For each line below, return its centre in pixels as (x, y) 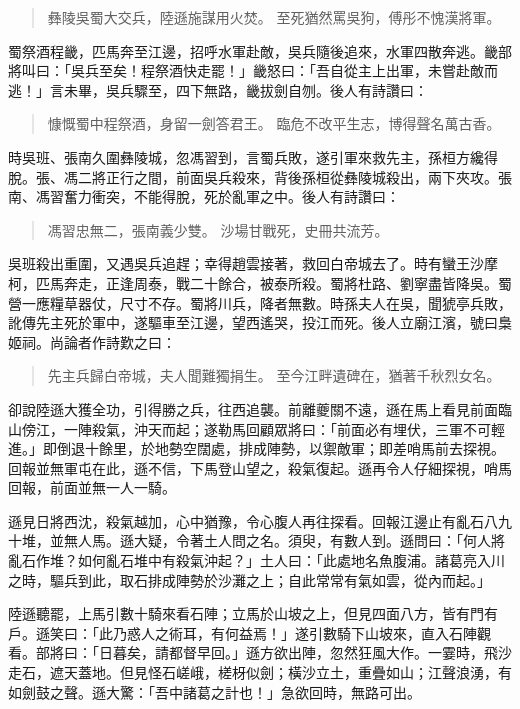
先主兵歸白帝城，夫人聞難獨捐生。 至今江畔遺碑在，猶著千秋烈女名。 (274, 375)
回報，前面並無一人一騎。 (92, 487)
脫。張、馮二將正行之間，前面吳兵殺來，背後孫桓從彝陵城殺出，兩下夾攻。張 (260, 176)
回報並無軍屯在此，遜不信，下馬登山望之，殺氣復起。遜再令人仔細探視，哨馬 (260, 467)
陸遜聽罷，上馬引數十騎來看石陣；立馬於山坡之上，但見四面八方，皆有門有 (253, 613)
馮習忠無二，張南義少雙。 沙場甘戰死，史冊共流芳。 (218, 229)
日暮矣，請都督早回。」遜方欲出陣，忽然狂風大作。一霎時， (291, 652)
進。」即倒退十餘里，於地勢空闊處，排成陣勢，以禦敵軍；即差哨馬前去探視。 (256, 448)
